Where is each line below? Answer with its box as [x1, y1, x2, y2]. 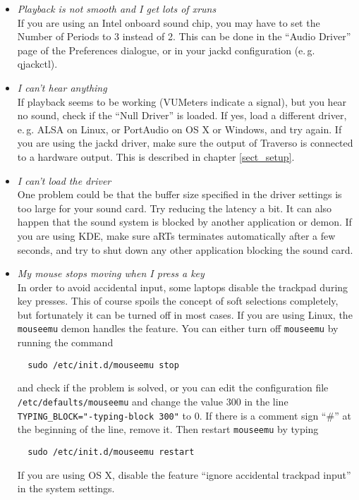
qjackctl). [17, 56, 58, 71]
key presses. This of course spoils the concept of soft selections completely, [17, 293, 339, 308]
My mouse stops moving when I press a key [17, 266, 205, 281]
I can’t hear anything [17, 80, 107, 94]
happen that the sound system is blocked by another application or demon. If [17, 214, 352, 229]
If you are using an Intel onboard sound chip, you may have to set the [17, 15, 320, 30]
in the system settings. [17, 481, 115, 496]
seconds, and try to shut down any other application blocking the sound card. [17, 242, 353, 257]
